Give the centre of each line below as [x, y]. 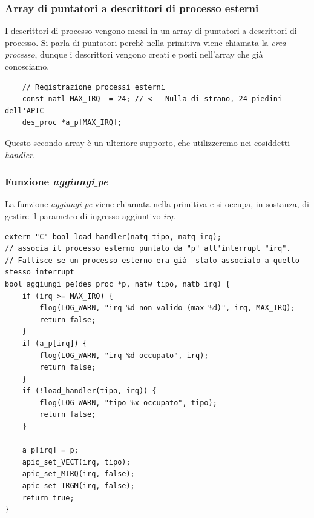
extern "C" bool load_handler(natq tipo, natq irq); [113, 237]
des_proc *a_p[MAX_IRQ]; [72, 123]
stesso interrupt [40, 272]
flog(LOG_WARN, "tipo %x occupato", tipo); [128, 403]
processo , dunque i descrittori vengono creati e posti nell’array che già [134, 54]
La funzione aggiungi [43, 204]
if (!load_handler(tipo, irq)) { [89, 391]
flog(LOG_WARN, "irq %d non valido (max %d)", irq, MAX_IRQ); [167, 308]
